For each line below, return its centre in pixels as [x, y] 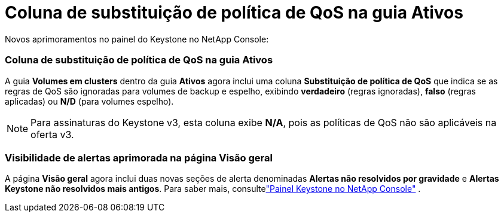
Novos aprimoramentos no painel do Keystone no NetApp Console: [137, 39]
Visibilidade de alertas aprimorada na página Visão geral [139, 158]
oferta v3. [52, 134]
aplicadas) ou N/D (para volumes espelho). [89, 101]
